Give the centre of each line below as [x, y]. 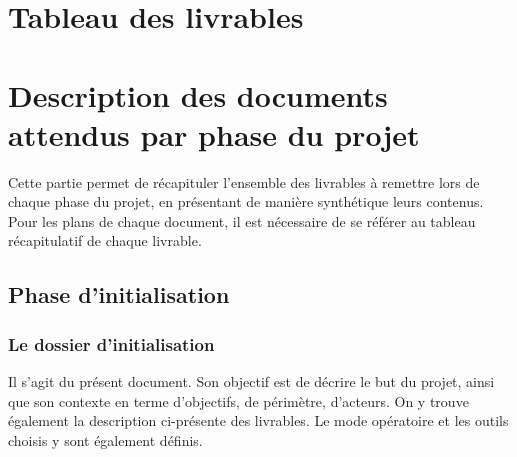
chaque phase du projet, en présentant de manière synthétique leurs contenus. [246, 201]
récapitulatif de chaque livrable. [105, 240]
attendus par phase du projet [214, 133]
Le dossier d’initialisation [111, 343]
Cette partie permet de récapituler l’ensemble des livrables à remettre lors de [244, 181]
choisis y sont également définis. [105, 439]
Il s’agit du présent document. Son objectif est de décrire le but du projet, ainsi [251, 381]
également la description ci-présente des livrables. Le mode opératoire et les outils [258, 420]
